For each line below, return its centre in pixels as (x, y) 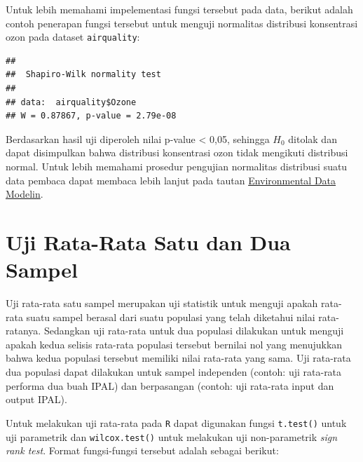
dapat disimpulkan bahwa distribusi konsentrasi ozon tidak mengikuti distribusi (177, 152)
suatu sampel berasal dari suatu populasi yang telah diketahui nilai (171, 317)
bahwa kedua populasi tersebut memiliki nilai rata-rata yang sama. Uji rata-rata (178, 358)
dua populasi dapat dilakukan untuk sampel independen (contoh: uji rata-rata (174, 372)
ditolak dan (313, 138)
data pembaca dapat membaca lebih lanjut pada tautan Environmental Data (171, 180)
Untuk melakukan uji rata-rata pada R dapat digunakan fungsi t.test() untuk (176, 422)
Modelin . (25, 194)
